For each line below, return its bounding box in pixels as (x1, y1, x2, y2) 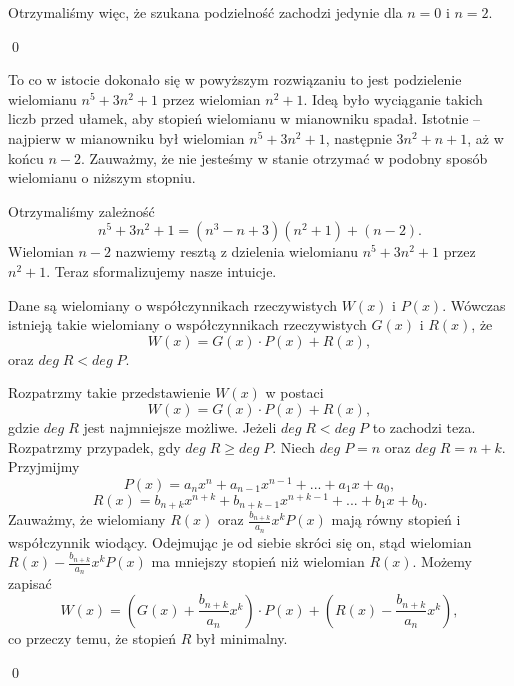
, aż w (467, 127, 504, 148)
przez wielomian (162, 88, 261, 109)
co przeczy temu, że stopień (8, 627, 177, 648)
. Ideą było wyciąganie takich (303, 88, 483, 109)
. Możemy (412, 551, 472, 572)
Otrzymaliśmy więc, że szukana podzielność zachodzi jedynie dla (8, 2, 403, 22)
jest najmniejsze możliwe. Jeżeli (83, 416, 277, 437)
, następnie (325, 127, 392, 148)
